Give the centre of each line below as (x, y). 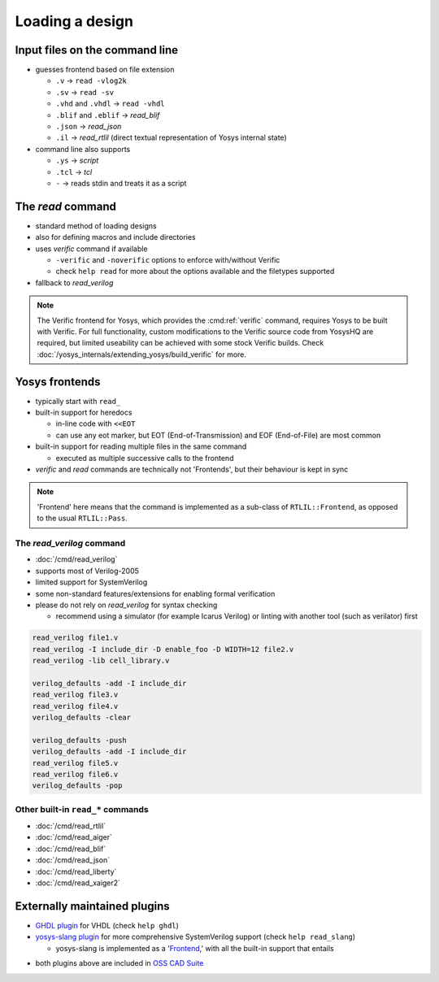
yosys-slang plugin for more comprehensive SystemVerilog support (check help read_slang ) (196, 937)
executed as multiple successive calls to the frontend (145, 458)
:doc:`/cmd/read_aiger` (74, 837)
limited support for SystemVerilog (91, 582)
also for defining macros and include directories (115, 237)
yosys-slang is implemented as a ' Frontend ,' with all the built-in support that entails (195, 948)
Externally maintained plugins (92, 906)
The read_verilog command (70, 543)
